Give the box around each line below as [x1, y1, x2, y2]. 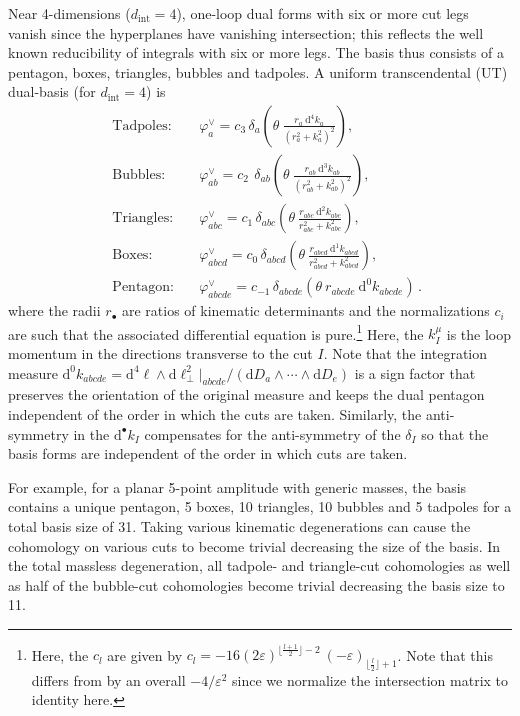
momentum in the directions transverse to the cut [8, 342, 313, 363]
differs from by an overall [31, 669, 186, 690]
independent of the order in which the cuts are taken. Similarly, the [8, 403, 422, 424]
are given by [107, 644, 183, 665]
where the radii [8, 300, 101, 321]
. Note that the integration [323, 342, 488, 363]
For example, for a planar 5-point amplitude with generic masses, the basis [8, 476, 467, 497]
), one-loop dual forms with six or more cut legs [176, 3, 469, 23]
